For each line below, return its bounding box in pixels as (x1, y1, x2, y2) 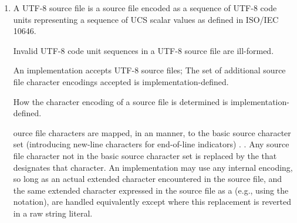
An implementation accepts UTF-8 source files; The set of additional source (13, 64, 286, 76)
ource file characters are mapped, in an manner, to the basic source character (13, 126, 291, 138)
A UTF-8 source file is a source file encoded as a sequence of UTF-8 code (13, 2, 277, 13)
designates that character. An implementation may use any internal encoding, (13, 161, 293, 173)
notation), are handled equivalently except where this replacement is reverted (13, 195, 292, 208)
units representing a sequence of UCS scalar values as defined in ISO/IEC (13, 13, 279, 25)
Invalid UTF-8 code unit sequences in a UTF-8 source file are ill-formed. (13, 44, 274, 56)
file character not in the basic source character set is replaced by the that (13, 149, 277, 161)
